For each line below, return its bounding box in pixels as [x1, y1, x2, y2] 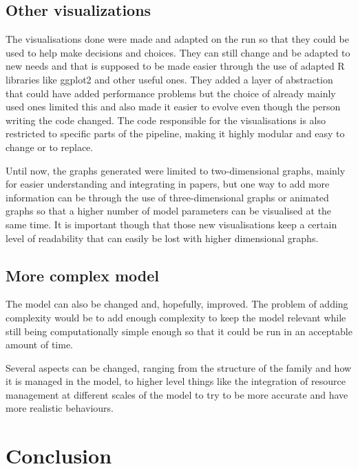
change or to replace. [6, 139, 94, 154]
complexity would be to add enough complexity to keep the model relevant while [6, 310, 346, 324]
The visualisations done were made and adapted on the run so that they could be [6, 32, 349, 46]
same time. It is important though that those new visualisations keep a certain [6, 217, 337, 231]
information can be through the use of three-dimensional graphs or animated [6, 190, 329, 204]
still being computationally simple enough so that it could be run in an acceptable [6, 323, 352, 338]
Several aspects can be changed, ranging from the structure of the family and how [6, 360, 352, 375]
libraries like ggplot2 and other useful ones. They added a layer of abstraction [6, 72, 333, 86]
